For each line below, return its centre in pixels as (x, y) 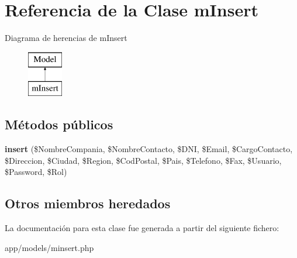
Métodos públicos (59, 124)
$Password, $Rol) (36, 172)
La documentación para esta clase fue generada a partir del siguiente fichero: (142, 228)
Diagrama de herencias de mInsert (66, 38)
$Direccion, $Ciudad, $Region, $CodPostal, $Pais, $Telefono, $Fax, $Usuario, (143, 160)
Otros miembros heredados (88, 203)
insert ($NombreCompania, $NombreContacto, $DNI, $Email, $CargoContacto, (149, 149)
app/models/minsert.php (49, 247)
